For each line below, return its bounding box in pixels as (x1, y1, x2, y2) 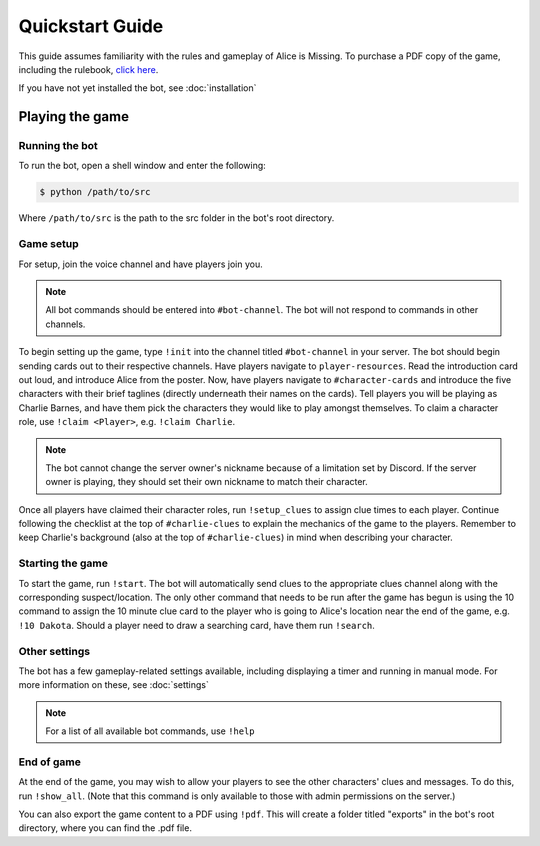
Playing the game (18, 108, 130, 125)
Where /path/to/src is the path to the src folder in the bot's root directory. (18, 212, 335, 224)
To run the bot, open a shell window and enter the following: (18, 160, 267, 172)
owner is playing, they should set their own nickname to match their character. (45, 476, 369, 488)
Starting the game (18, 556, 109, 570)
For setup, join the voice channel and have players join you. (18, 258, 264, 270)
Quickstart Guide (18, 15, 164, 37)
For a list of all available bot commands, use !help (45, 725, 255, 737)
